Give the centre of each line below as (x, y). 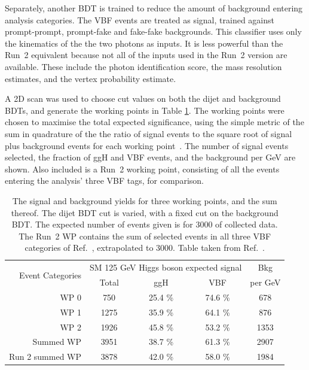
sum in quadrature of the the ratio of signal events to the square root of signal (149, 133)
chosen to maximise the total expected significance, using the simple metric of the (154, 122)
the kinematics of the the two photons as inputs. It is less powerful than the (144, 43)
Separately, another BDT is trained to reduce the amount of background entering (154, 8)
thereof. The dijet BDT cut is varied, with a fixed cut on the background (145, 212)
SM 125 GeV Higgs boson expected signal (166, 267)
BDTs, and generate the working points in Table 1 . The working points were (145, 110)
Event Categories (50, 275)
